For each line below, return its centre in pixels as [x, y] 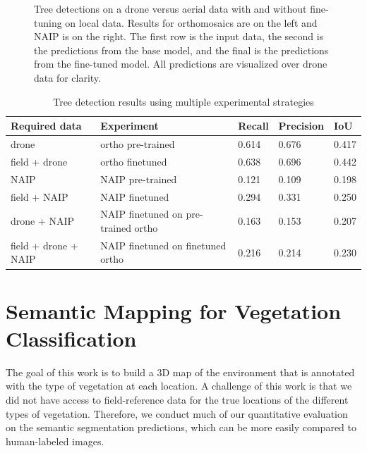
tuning [48, 22]
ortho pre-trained [138, 144]
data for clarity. [67, 77]
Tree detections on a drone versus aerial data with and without [170, 8]
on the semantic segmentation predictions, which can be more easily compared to [181, 427]
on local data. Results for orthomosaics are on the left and [191, 22]
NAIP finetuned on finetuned [163, 245]
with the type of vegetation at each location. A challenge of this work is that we [179, 386]
